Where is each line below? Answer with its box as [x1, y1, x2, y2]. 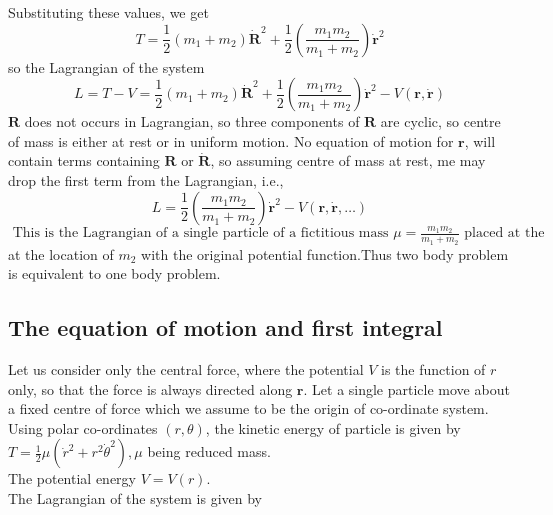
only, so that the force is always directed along [8, 378, 293, 399]
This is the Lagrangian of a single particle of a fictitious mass [12, 226, 389, 241]
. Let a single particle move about [303, 378, 510, 399]
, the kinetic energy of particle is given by [205, 417, 461, 438]
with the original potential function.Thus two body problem [141, 243, 509, 264]
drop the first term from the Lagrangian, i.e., [8, 169, 284, 190]
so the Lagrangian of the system [8, 56, 205, 77]
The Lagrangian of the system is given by [8, 487, 263, 508]
